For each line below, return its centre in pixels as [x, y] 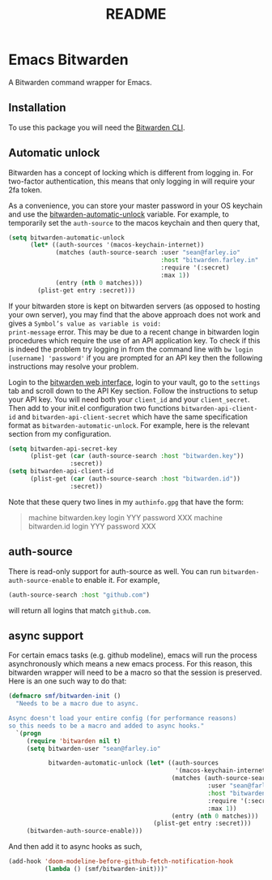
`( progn [29, 733]
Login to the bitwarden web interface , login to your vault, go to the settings [134, 382]
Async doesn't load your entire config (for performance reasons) [123, 718]
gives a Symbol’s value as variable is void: [85, 323]
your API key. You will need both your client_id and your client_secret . [129, 399]
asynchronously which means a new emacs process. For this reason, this [130, 664]
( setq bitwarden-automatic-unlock [67, 237]
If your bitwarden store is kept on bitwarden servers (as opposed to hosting [134, 306]
